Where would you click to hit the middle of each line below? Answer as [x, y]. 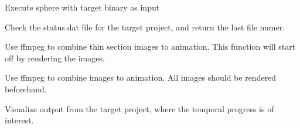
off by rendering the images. [55, 58]
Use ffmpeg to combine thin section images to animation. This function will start [150, 46]
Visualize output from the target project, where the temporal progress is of [139, 108]
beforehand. [26, 89]
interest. [19, 120]
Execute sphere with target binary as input [82, 7]
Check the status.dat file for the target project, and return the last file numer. [145, 27]
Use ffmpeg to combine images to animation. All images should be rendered [141, 77]
